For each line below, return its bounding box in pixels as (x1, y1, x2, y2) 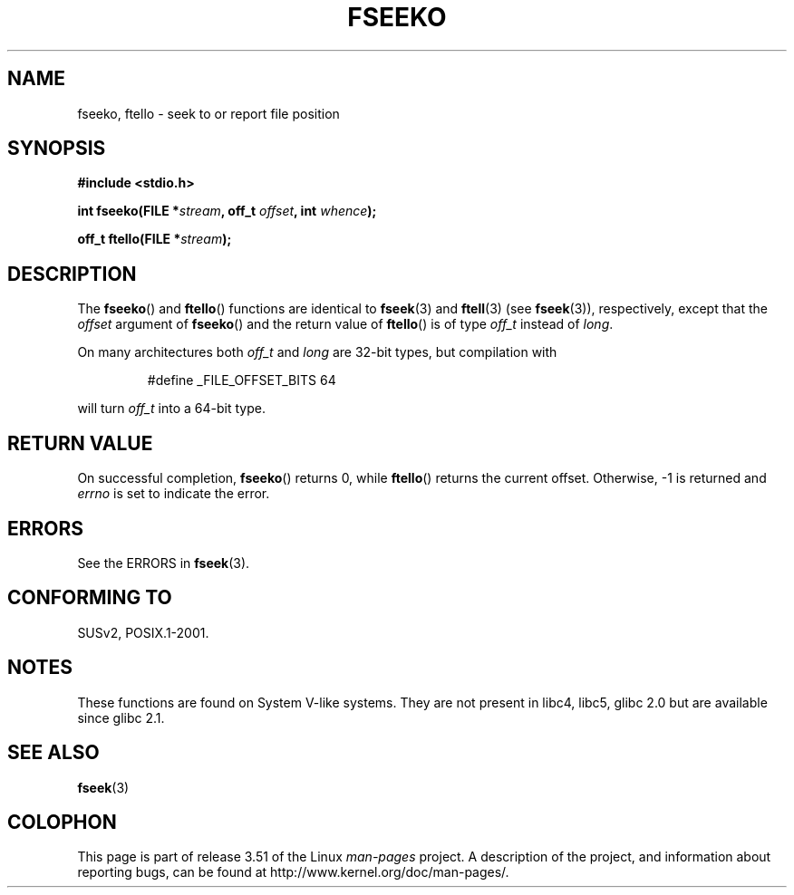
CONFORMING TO (7, 586, 172, 610)
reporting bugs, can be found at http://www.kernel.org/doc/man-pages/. (77, 864, 509, 881)
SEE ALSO (7, 741, 100, 765)
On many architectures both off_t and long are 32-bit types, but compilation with (77, 344, 557, 361)
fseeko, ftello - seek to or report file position (77, 105, 340, 121)
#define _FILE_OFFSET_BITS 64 (147, 372, 336, 389)
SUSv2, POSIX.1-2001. (77, 624, 209, 640)
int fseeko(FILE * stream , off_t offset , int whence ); (77, 203, 377, 219)
